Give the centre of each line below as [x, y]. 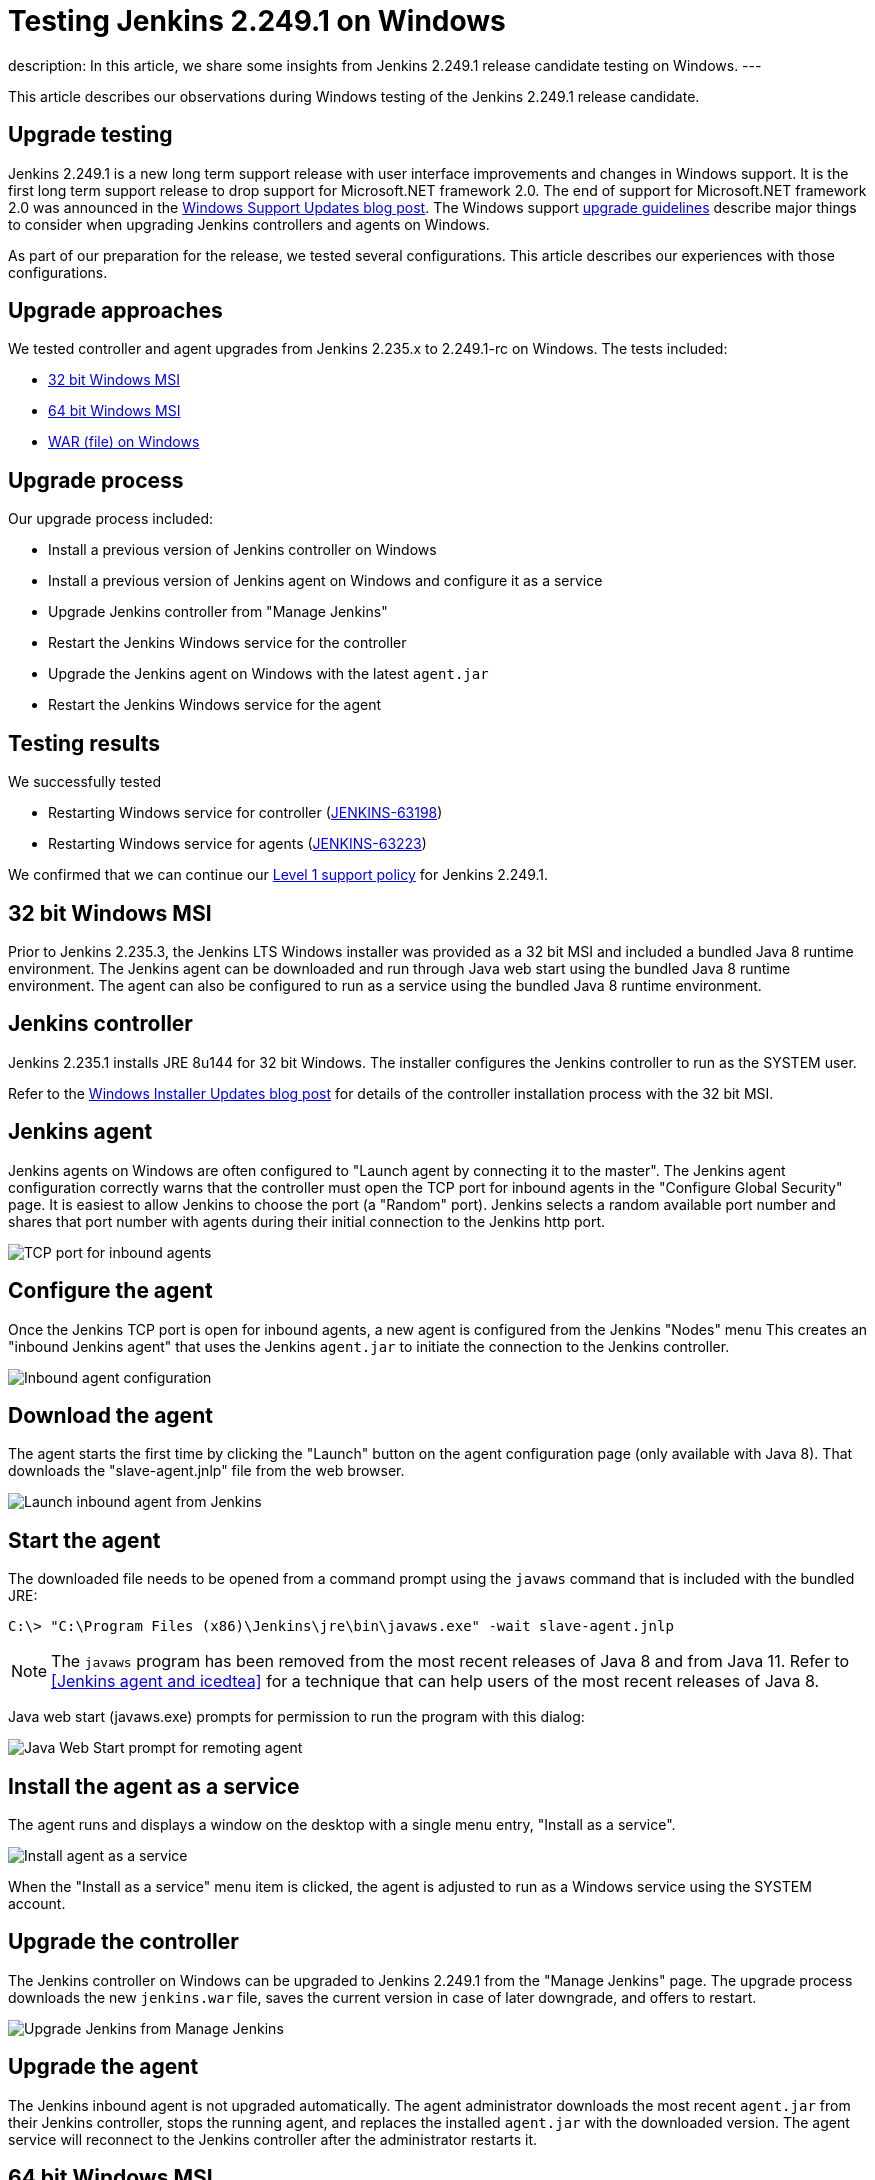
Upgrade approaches [115, 311]
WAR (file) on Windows [124, 442]
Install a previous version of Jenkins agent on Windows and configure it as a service [325, 581]
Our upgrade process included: [110, 519]
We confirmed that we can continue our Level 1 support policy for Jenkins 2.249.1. [278, 875]
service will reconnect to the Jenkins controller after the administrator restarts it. [273, 2139]
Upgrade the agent [103, 2067]
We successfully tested [85, 782]
